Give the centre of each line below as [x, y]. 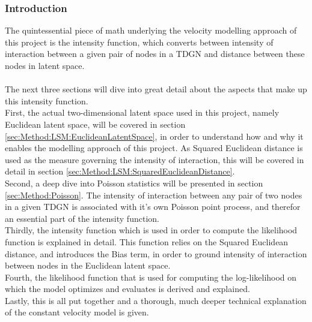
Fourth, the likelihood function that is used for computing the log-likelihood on [151, 277]
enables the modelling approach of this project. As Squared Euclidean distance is [154, 148]
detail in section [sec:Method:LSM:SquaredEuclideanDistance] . [120, 171]
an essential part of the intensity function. [82, 218]
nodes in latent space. [45, 65]
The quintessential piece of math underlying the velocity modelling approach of [151, 30]
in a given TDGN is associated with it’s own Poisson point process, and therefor [153, 207]
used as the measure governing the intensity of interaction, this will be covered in [154, 159]
